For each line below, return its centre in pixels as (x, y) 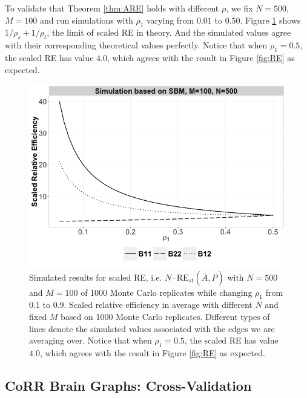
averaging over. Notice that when (91, 340)
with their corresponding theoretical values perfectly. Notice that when (136, 45)
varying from (170, 20)
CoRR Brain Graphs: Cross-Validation (128, 385)
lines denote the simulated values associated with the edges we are (152, 328)
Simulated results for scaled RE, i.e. (96, 277)
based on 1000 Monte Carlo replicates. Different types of (165, 316)
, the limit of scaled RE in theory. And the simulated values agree (169, 32)
